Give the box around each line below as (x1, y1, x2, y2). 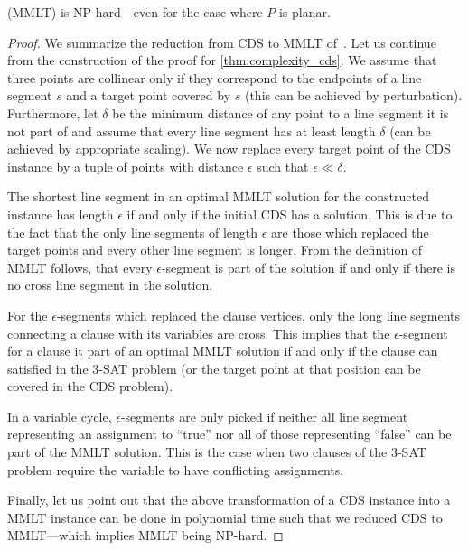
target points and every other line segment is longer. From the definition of (7, 240, 423, 259)
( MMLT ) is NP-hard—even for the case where (7, 3, 263, 21)
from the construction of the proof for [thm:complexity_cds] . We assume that (7, 51, 437, 70)
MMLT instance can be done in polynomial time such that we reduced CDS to (7, 508, 443, 527)
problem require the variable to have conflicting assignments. (7, 460, 344, 479)
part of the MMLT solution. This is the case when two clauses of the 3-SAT (7, 443, 426, 461)
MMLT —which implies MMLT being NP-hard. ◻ (7, 526, 284, 545)
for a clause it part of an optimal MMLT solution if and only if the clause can (7, 341, 438, 360)
